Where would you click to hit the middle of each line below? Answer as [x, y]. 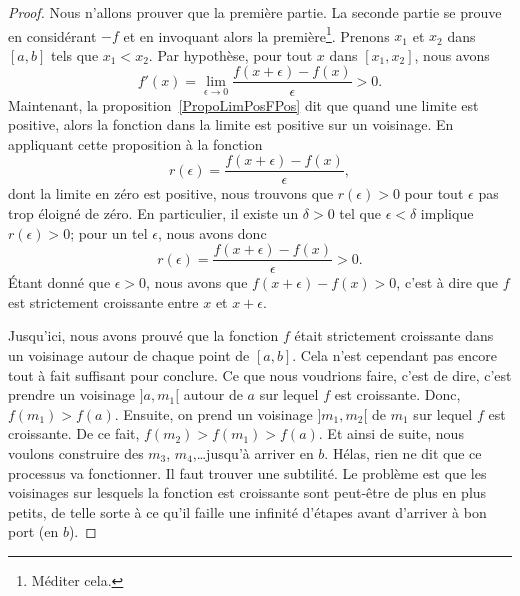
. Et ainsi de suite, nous [391, 433]
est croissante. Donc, [397, 394]
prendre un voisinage [71, 394]
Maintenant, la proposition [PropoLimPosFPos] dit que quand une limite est [243, 104]
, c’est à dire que [447, 282]
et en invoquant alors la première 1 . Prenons [256, 34]
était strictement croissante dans [394, 335]
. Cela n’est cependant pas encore [394, 354]
